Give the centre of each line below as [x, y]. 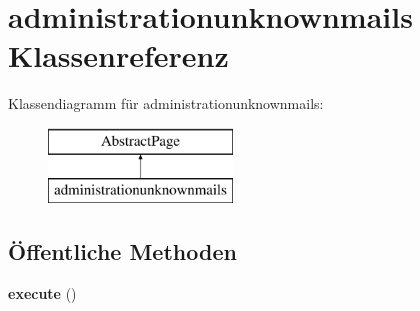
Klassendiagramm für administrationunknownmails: [166, 103]
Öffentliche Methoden [122, 251]
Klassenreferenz [118, 55]
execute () [42, 293]
